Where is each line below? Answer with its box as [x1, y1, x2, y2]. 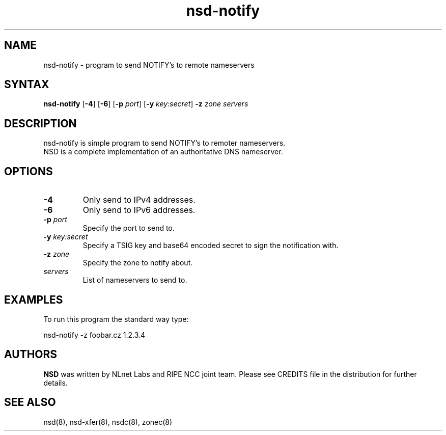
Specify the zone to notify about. [82, 258, 193, 267]
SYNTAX [4, 78, 49, 91]
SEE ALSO [4, 396, 56, 409]
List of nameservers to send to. [82, 276, 187, 285]
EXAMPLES [4, 293, 63, 306]
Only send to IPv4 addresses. [82, 195, 196, 205]
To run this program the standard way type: [43, 314, 189, 323]
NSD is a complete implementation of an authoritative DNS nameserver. [43, 147, 283, 156]
